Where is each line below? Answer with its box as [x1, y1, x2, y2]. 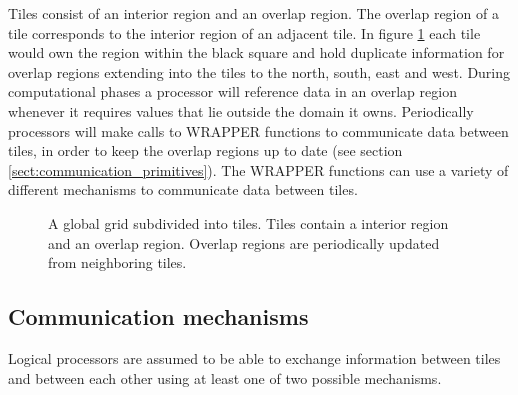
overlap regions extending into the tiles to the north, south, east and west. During [8, 61, 511, 82]
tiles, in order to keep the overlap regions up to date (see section [8, 140, 403, 161]
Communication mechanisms [8, 301, 309, 332]
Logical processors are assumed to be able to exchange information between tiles [8, 347, 501, 368]
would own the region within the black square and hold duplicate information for [8, 42, 505, 63]
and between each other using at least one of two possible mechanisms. [8, 367, 442, 388]
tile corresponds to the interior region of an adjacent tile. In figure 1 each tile [8, 22, 481, 43]
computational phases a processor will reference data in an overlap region [8, 81, 457, 102]
